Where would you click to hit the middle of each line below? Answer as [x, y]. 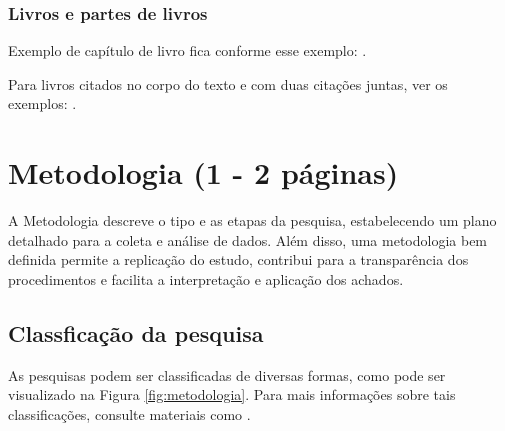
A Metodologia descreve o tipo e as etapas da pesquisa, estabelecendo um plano [252, 220]
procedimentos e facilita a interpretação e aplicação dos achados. [206, 278]
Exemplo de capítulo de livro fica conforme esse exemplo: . [187, 50]
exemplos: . [42, 103]
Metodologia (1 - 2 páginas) [203, 172]
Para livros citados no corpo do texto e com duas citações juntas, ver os [228, 83]
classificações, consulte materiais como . [129, 413]
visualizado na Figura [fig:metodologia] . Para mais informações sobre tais [232, 394]
